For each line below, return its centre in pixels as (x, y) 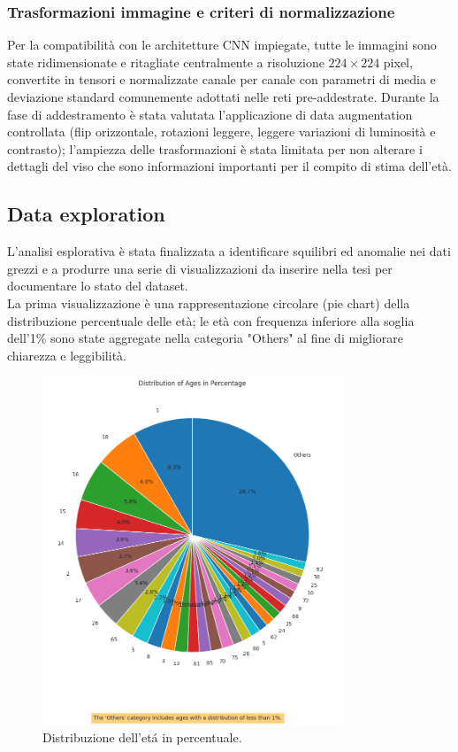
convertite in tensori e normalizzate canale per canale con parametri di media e (221, 79)
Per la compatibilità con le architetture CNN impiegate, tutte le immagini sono (222, 45)
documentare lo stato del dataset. (98, 286)
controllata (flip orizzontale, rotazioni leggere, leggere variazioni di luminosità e (221, 132)
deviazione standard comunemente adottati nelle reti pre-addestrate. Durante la (223, 97)
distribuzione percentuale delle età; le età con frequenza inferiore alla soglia (211, 320)
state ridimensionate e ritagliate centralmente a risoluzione (166, 62)
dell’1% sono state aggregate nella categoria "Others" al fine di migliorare (205, 338)
